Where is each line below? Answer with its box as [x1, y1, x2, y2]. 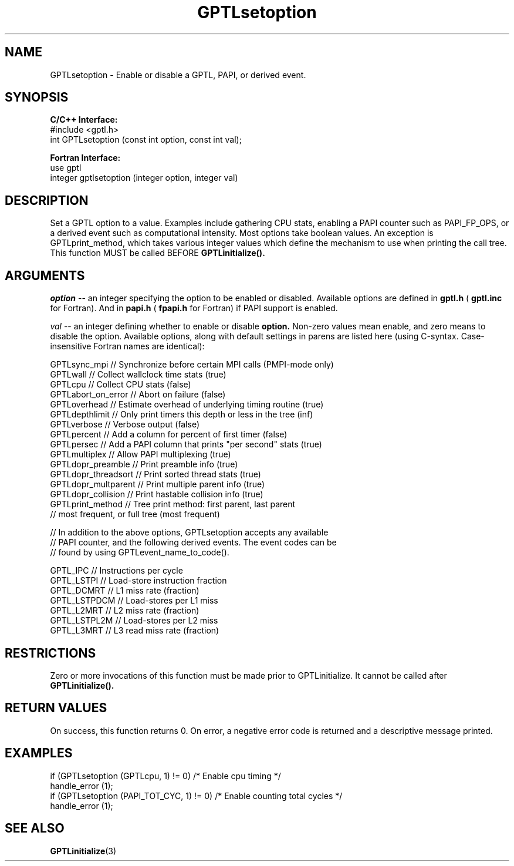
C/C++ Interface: [50, 114, 118, 125]
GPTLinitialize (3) [50, 845, 117, 856]
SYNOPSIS [5, 90, 69, 105]
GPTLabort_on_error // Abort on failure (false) [50, 389, 226, 400]
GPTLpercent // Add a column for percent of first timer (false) [50, 429, 288, 440]
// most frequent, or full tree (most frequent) [50, 509, 220, 520]
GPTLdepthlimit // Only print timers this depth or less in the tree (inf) [50, 409, 313, 420]
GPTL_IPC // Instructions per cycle [50, 565, 183, 576]
